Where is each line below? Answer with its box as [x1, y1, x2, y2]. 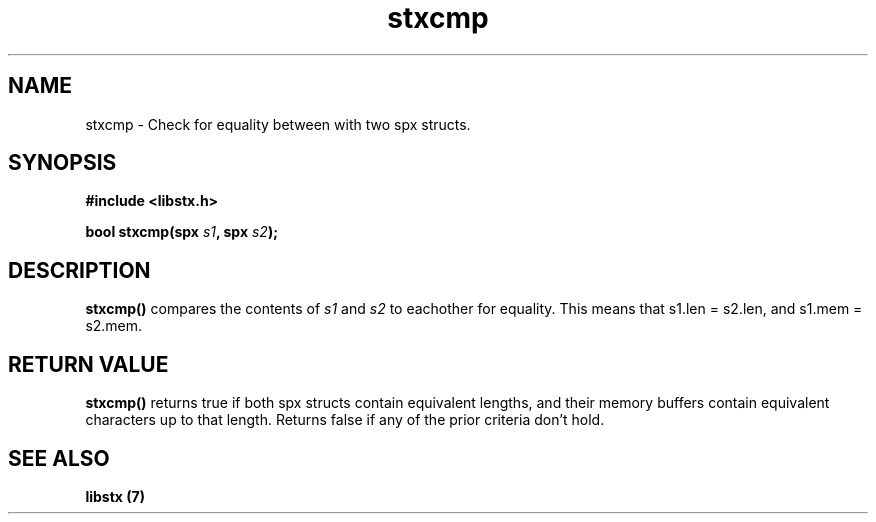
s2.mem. [85, 317, 143, 335]
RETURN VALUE [8, 351, 169, 377]
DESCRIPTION [8, 257, 151, 283]
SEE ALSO [8, 445, 110, 471]
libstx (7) [85, 487, 145, 505]
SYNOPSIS [8, 150, 117, 176]
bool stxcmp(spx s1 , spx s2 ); [85, 223, 278, 241]
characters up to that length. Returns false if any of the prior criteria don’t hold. [85, 411, 605, 429]
